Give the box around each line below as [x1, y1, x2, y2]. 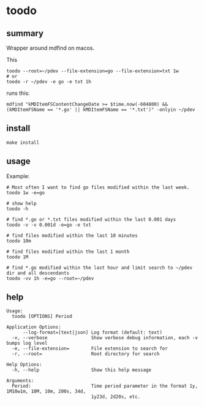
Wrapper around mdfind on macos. [6, 44, 95, 51]
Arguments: [6, 378, 34, 384]
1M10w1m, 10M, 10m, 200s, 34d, [6, 388, 86, 395]
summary [6, 28, 44, 39]
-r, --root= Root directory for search [12, 351, 160, 357]
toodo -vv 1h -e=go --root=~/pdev [6, 275, 95, 282]
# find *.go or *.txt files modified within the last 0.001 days [6, 216, 176, 222]
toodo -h [6, 206, 29, 212]
